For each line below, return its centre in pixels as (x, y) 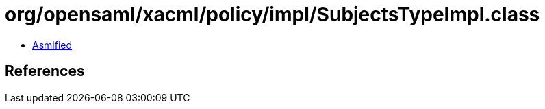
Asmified (52, 45)
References (45, 71)
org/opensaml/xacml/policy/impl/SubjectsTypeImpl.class (272, 14)
